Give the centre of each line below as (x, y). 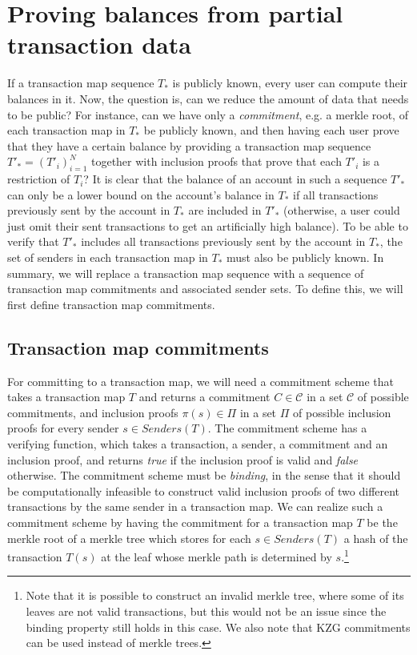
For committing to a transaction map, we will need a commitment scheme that (200, 381)
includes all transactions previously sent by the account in (223, 241)
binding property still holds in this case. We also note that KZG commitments (218, 627)
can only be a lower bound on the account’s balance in (141, 194)
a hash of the (376, 538)
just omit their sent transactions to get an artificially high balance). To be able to (208, 225)
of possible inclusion (342, 412)
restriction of (39, 179)
